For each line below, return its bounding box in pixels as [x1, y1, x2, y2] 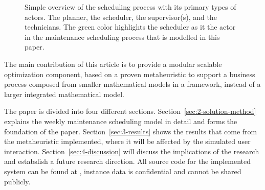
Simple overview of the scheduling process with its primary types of [25, 2, 236, 12]
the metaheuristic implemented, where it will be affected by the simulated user [4, 136, 251, 147]
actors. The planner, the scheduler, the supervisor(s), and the [25, 11, 217, 22]
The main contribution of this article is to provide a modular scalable [4, 58, 222, 69]
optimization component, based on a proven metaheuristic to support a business [4, 68, 255, 79]
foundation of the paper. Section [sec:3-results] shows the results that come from [4, 126, 257, 136]
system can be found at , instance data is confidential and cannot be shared [4, 165, 241, 176]
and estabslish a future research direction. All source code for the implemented [4, 156, 251, 167]
